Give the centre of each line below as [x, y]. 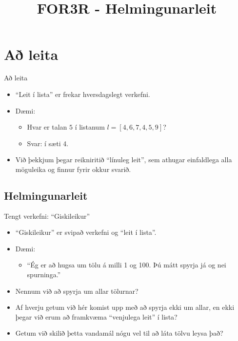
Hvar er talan [47, 127]
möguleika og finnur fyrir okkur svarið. [73, 169]
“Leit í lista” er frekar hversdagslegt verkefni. [83, 94]
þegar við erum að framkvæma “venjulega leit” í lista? [96, 316]
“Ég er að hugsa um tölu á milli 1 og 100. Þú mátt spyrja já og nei [127, 265]
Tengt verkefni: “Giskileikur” [47, 216]
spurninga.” [44, 275]
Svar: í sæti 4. [48, 143]
